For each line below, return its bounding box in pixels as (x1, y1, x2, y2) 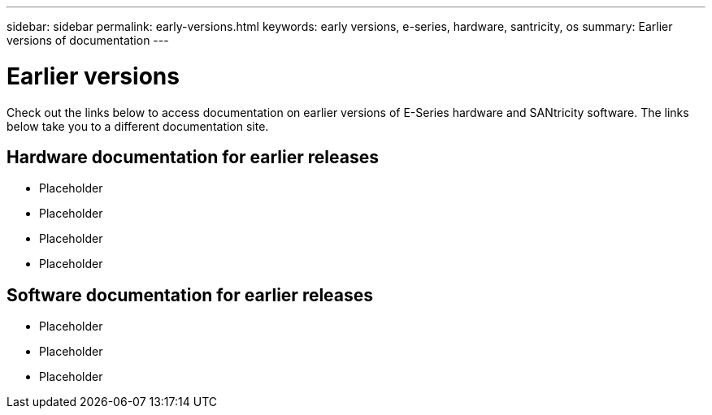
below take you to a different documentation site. (7, 119, 269, 133)
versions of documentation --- (7, 33, 169, 47)
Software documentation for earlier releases (7, 284, 374, 305)
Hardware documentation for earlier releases (7, 146, 379, 167)
